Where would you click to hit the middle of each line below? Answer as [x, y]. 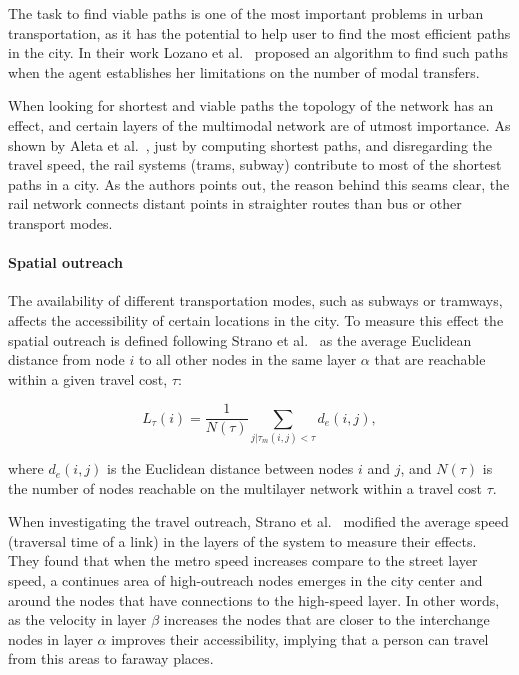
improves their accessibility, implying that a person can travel [300, 638]
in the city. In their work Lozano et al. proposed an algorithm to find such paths [258, 52]
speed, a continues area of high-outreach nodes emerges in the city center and [245, 580]
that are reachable [430, 359]
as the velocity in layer [77, 619]
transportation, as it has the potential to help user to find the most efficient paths [259, 32]
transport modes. [60, 222]
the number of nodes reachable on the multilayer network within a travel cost [245, 487]
